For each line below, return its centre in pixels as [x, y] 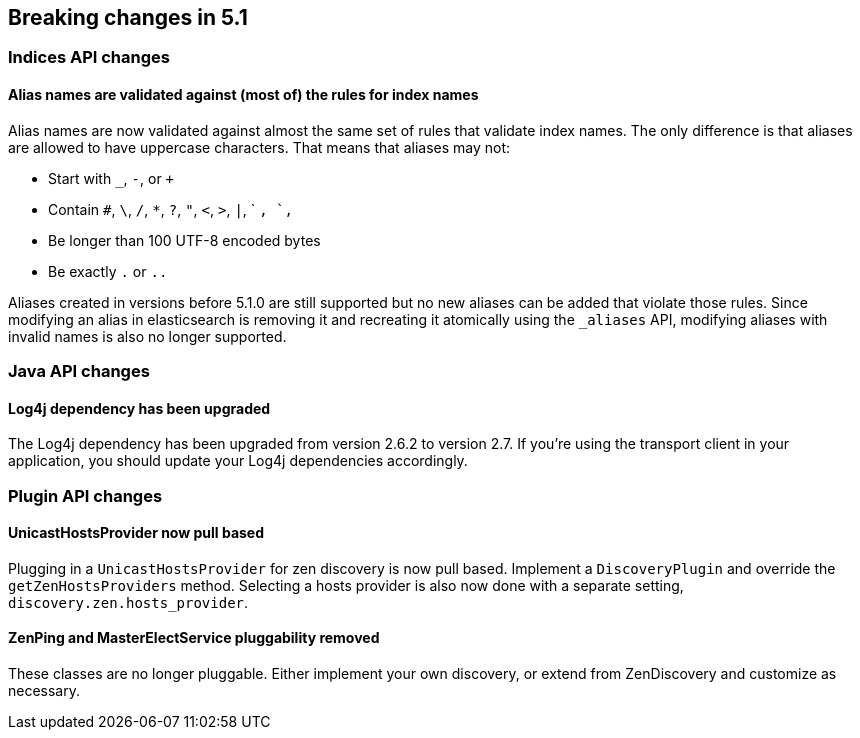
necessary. [44, 691]
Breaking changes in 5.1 [128, 17]
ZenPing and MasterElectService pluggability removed [194, 638]
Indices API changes [89, 57]
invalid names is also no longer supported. [147, 336]
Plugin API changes [85, 495]
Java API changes [79, 371]
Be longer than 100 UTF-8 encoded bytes [184, 240]
